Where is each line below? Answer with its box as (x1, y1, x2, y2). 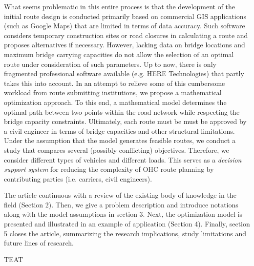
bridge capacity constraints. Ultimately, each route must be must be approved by (4, 116, 247, 126)
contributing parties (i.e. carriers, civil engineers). (4, 173, 152, 184)
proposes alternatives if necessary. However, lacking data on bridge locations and (4, 40, 245, 50)
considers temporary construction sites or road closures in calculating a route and (4, 30, 248, 40)
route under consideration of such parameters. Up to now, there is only (4, 59, 216, 69)
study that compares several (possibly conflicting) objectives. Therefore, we (4, 144, 229, 155)
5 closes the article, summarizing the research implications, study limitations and (4, 228, 247, 238)
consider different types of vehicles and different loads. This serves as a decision (4, 154, 242, 164)
